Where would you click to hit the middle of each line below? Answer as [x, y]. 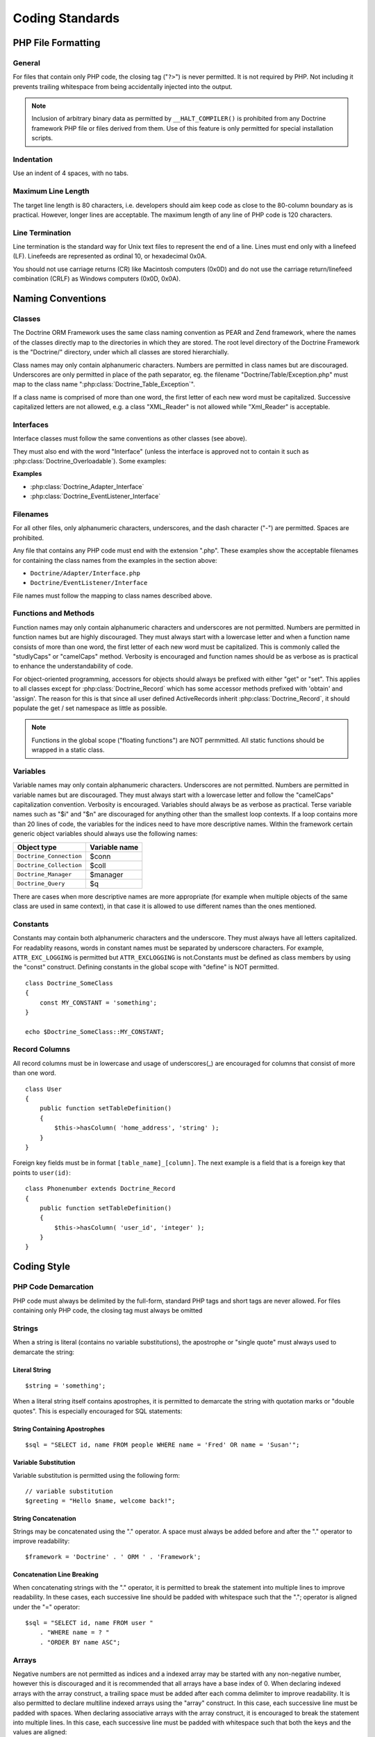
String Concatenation [44, 1519]
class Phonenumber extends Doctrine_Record [100, 1189]
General [27, 63]
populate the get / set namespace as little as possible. [90, 708]
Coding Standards [66, 18]
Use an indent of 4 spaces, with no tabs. [70, 173]
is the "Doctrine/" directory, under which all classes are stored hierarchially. [121, 352]
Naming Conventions [60, 299]
